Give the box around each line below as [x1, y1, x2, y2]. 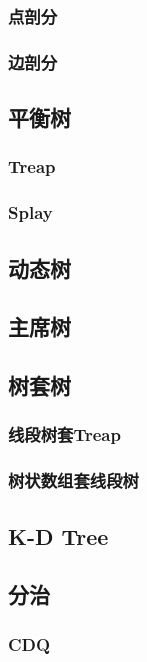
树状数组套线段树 [8, 468, 139, 493]
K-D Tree [8, 520, 109, 551]
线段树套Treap [8, 422, 121, 447]
